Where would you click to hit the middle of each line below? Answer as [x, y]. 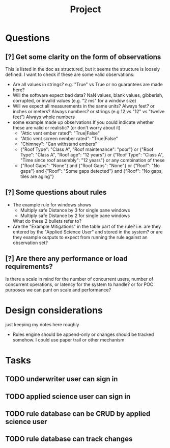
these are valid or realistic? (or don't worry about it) [66, 128]
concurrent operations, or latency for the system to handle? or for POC [79, 284]
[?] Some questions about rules [56, 192]
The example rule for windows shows [52, 204]
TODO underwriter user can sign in [62, 379]
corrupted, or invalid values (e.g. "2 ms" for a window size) [74, 101]
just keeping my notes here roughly [42, 324]
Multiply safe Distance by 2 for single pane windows [75, 216]
